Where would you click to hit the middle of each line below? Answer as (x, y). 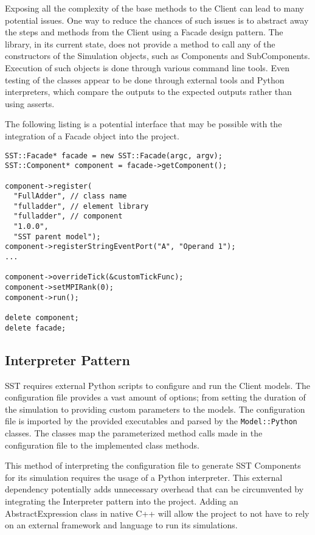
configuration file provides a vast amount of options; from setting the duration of (155, 397)
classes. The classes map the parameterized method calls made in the (134, 432)
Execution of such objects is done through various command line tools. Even (147, 67)
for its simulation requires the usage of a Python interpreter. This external (144, 477)
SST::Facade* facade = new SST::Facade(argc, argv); (114, 156)
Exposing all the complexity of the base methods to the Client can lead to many (154, 8)
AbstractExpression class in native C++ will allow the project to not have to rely (157, 513)
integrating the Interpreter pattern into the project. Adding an (122, 501)
